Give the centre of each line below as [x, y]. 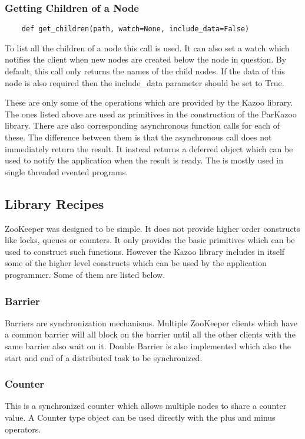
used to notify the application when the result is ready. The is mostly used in [144, 160]
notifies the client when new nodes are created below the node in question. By [146, 59]
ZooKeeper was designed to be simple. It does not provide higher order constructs [152, 228]
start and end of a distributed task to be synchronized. [104, 357]
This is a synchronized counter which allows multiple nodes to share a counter [146, 406]
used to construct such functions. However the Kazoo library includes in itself [145, 251]
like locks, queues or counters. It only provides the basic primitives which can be [150, 240]
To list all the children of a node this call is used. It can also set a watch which [147, 47]
